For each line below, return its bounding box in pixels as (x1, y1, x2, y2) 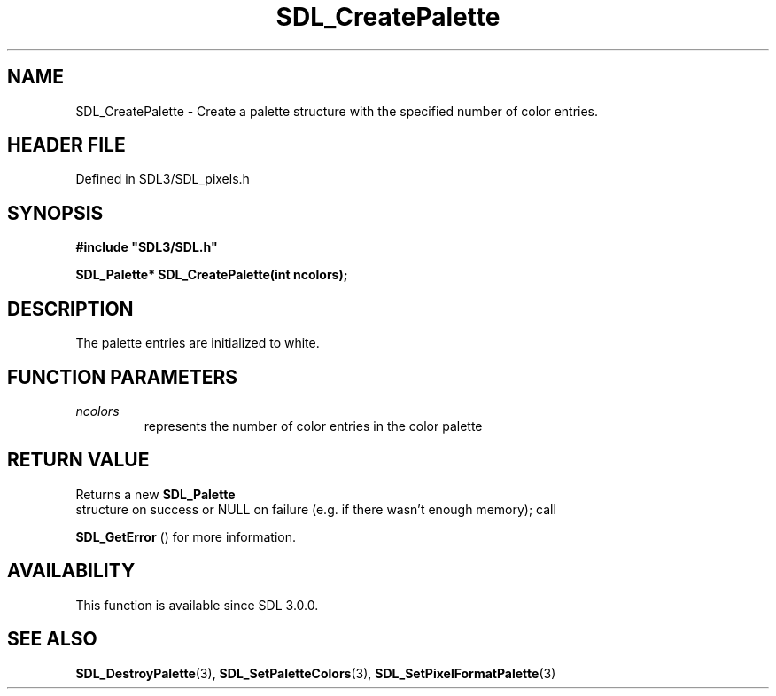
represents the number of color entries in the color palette (144, 418, 483, 434)
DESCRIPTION (7, 297, 134, 320)
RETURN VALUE (7, 449, 150, 472)
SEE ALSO (7, 628, 97, 651)
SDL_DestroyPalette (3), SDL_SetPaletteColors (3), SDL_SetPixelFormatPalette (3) (75, 665, 556, 681)
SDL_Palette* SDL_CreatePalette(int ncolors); (75, 267, 348, 283)
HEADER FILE (7, 134, 126, 157)
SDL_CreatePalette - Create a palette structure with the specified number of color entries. (75, 103, 599, 119)
